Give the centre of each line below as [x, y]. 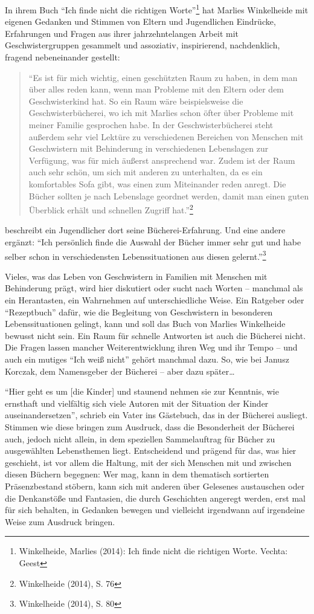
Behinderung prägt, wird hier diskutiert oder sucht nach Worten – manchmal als [154, 288]
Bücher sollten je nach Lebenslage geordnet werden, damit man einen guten [169, 196]
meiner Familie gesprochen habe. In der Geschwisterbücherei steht [151, 124]
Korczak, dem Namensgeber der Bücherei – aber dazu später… [120, 371]
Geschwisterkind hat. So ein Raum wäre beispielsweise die [136, 101]
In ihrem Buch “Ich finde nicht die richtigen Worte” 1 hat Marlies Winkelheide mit [157, 9]
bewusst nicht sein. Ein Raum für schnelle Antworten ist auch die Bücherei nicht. [155, 335]
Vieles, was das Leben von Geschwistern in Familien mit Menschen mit [136, 276]
